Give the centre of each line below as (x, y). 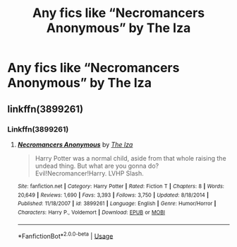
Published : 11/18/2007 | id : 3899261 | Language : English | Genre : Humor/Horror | (117, 204)
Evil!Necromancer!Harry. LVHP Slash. (89, 173)
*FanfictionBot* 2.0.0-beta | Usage (65, 235)
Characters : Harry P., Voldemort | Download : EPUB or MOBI (91, 212)
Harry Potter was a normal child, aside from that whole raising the (131, 158)
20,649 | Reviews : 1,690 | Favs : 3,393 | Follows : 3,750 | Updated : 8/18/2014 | (113, 195)
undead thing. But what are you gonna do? (97, 166)
